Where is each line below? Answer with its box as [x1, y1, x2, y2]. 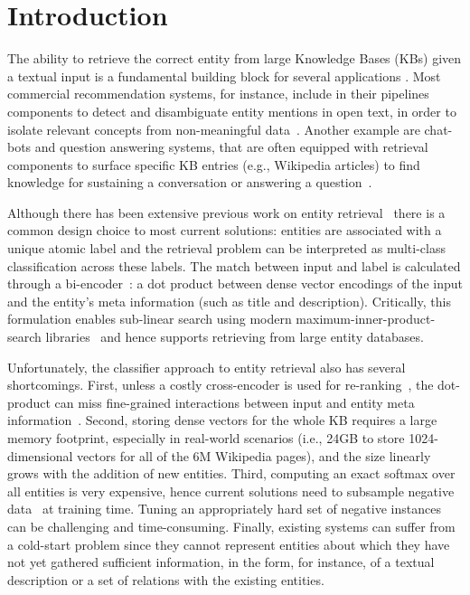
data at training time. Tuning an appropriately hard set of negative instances [7, 499, 441, 518]
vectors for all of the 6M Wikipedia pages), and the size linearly [77, 446, 431, 465]
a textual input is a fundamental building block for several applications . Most [7, 66, 441, 85]
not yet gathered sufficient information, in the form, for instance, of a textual [7, 552, 435, 571]
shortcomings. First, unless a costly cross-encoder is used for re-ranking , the [7, 375, 434, 394]
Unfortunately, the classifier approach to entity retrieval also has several [7, 357, 406, 376]
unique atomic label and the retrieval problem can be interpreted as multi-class [7, 239, 446, 258]
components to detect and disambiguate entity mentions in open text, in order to [7, 101, 456, 120]
